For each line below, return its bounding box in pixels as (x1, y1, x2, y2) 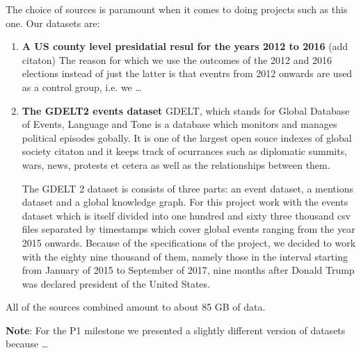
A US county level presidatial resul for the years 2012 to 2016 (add (22, 39, 348, 54)
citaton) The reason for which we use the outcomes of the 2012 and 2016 (22, 52, 332, 67)
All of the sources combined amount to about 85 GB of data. (6, 299, 266, 314)
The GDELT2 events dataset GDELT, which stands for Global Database (22, 103, 350, 117)
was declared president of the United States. (22, 276, 210, 290)
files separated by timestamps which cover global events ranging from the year (22, 222, 355, 236)
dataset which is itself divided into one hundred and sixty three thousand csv (22, 208, 351, 222)
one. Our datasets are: (6, 15, 100, 30)
